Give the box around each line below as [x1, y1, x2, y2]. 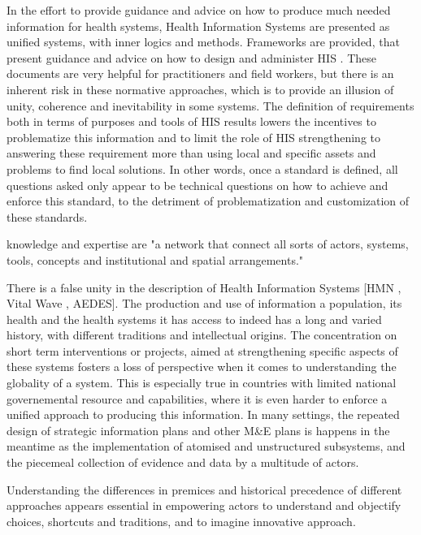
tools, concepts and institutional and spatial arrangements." [7, 251, 304, 268]
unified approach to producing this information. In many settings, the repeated [7, 406, 400, 423]
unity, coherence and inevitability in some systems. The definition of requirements [7, 97, 414, 114]
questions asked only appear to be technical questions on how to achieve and [7, 176, 388, 193]
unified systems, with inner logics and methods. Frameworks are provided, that [7, 33, 400, 50]
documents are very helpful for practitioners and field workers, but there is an [7, 65, 394, 82]
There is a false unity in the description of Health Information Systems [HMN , [7, 278, 401, 296]
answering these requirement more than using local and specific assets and [7, 145, 376, 162]
